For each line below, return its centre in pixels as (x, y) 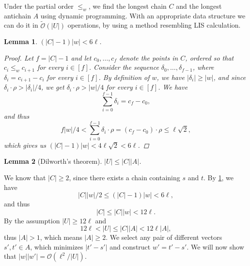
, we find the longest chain (127, 6)
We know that (25, 177)
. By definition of (124, 77)
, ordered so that (210, 57)
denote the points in (149, 57)
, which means (61, 237)
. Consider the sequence (124, 67)
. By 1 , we (218, 177)
